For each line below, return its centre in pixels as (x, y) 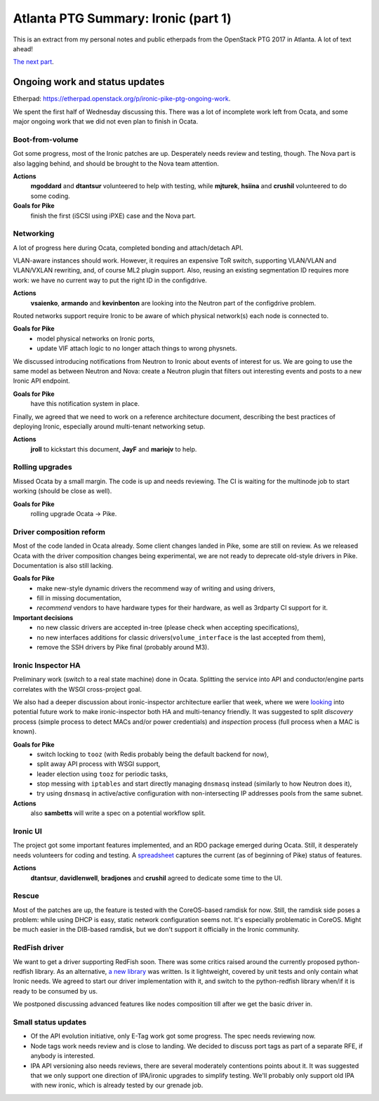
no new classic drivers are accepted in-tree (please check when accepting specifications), (168, 628)
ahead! (23, 48)
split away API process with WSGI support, (99, 764)
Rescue (26, 896)
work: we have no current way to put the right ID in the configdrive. (110, 280)
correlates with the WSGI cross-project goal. (77, 689)
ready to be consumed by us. (55, 991)
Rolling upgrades (43, 467)
